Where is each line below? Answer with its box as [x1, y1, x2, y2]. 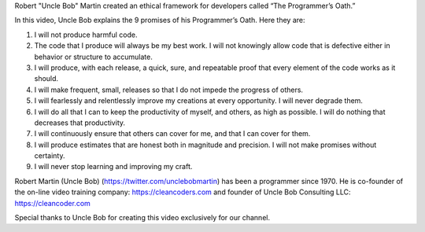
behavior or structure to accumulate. [34, 52, 153, 61]
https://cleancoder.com [14, 198, 91, 208]
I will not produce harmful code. [34, 30, 138, 39]
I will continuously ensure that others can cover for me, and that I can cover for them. [34, 129, 311, 138]
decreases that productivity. [34, 118, 126, 127]
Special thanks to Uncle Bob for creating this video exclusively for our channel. [14, 213, 271, 223]
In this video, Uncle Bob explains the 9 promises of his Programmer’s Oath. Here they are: [14, 16, 305, 25]
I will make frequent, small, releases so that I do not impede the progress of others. [34, 85, 303, 94]
